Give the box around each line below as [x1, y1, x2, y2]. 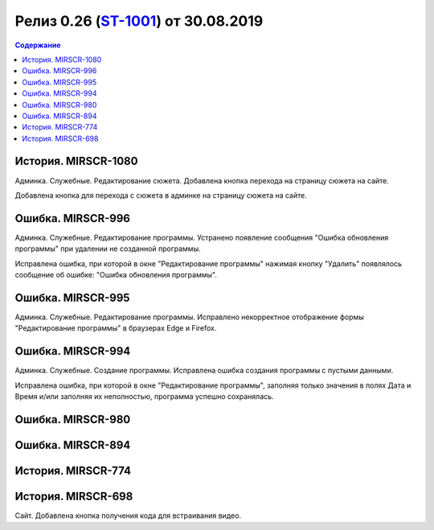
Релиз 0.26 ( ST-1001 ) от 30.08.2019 [14, 12, 264, 30]
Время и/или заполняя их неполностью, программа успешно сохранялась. [14, 392, 274, 401]
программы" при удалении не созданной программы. [14, 244, 201, 253]
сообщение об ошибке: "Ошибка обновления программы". [14, 270, 217, 280]
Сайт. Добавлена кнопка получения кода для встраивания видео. [14, 511, 241, 520]
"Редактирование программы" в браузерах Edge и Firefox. [14, 323, 217, 333]
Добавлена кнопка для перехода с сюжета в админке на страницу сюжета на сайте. [14, 190, 307, 200]
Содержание [14, 40, 61, 50]
